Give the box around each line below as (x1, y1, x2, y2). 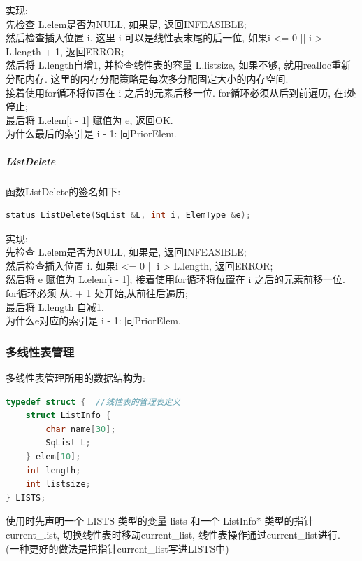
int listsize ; (25, 479, 91, 490)
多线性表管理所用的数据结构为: (6, 370, 145, 385)
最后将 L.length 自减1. (6, 299, 104, 314)
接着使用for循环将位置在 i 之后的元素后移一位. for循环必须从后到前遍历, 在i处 (6, 85, 356, 99)
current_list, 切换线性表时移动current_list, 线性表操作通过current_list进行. (6, 527, 340, 541)
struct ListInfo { (25, 410, 111, 421)
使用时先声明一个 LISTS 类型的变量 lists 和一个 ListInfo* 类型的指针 (6, 513, 314, 528)
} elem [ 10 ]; (25, 452, 81, 462)
